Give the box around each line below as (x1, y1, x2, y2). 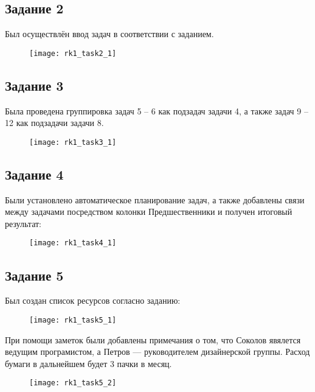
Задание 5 (5, 265, 64, 284)
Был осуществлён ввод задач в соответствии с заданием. (5, 27, 214, 40)
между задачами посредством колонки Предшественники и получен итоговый (5, 205, 292, 218)
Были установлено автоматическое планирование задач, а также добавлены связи (5, 193, 305, 206)
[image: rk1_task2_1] (29, 49, 117, 58)
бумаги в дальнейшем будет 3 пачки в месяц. (5, 357, 172, 369)
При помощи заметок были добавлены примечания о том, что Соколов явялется (5, 333, 301, 346)
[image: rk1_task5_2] (29, 379, 117, 388)
